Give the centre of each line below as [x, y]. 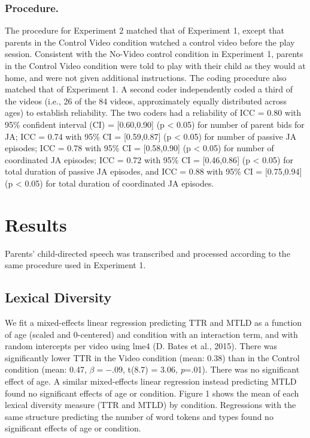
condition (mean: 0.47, [46, 369]
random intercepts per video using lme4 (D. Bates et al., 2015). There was [141, 346]
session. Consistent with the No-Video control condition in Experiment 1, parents [154, 54]
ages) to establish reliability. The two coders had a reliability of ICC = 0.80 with [153, 112]
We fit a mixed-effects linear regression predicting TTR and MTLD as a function [154, 322]
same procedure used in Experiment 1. [75, 265]
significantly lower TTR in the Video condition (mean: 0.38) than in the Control [152, 357]
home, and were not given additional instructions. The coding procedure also [146, 77]
